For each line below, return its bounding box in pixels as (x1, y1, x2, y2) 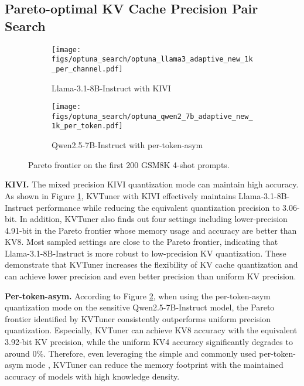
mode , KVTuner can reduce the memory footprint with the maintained (26, 358, 283, 371)
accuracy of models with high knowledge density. (5, 370, 180, 382)
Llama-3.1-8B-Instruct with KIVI (52, 81, 171, 94)
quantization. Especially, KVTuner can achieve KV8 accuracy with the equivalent (5, 324, 298, 336)
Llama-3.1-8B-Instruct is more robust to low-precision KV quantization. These (5, 247, 286, 259)
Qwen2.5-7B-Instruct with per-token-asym (52, 139, 203, 151)
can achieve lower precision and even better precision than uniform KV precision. (5, 270, 296, 282)
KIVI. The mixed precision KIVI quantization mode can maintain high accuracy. (5, 178, 299, 190)
